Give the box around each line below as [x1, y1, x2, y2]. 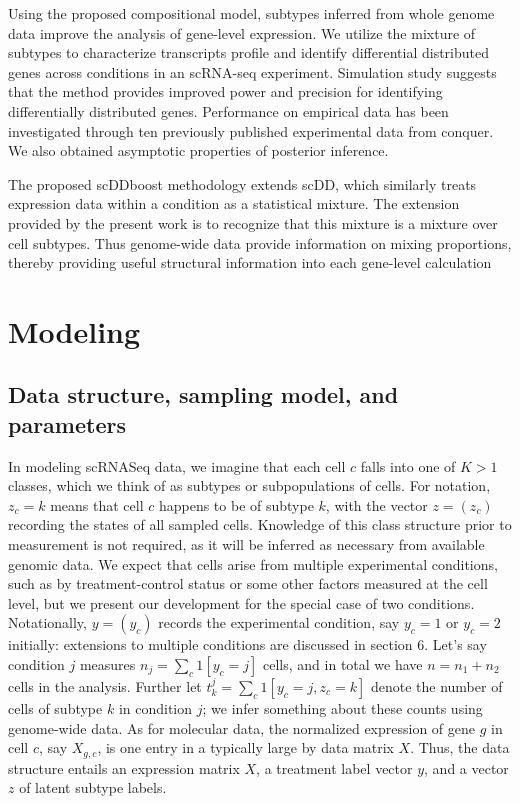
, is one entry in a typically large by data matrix [97, 737, 394, 758]
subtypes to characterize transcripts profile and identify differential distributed [8, 42, 489, 63]
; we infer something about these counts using [202, 698, 483, 719]
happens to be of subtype [158, 494, 314, 515]
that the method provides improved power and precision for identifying [8, 81, 443, 102]
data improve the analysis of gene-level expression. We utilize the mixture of [8, 22, 476, 43]
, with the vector [325, 494, 428, 515]
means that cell [50, 494, 144, 515]
